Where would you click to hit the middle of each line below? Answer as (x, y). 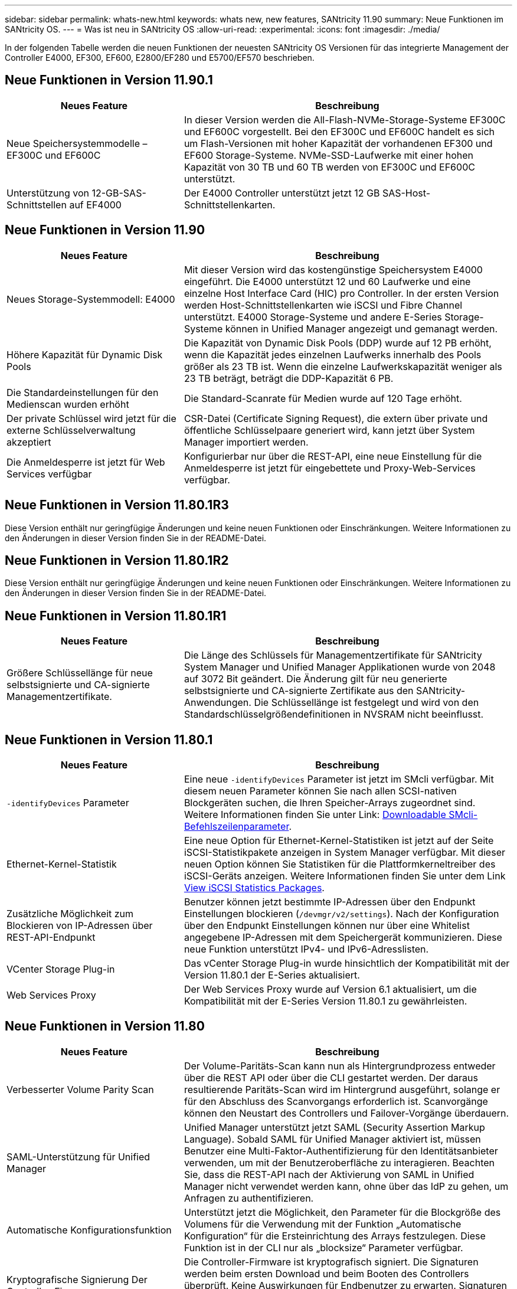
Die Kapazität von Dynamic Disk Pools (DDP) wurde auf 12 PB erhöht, (338, 343)
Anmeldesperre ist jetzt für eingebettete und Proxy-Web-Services (330, 468)
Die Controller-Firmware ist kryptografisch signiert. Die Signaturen (331, 1262)
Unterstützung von (48, 193)
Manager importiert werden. (246, 442)
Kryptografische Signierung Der (77, 1279)
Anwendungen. (217, 703)
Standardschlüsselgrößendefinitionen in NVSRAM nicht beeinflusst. (334, 714)
